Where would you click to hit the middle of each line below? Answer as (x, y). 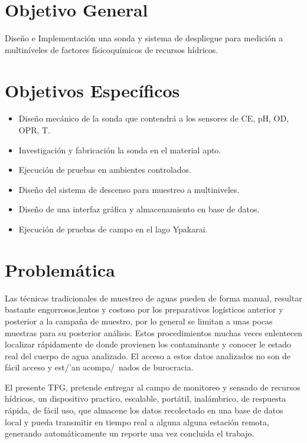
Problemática (60, 269)
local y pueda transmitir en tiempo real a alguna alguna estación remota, (137, 421)
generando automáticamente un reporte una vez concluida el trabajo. (130, 433)
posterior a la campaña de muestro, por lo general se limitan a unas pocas (139, 321)
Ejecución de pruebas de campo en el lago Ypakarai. (113, 229)
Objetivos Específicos (92, 90)
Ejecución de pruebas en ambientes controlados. (105, 170)
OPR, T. (35, 130)
